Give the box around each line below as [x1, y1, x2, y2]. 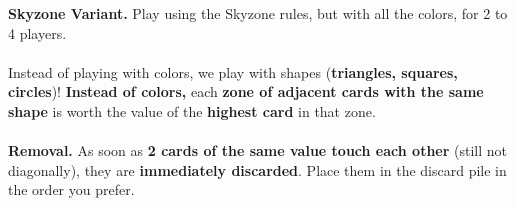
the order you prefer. [8, 179, 135, 200]
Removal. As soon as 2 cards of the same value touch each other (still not [8, 140, 507, 161]
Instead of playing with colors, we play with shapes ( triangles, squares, [8, 61, 458, 82]
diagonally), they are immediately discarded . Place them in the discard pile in [8, 159, 507, 180]
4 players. [8, 22, 67, 43]
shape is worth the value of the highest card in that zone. [8, 100, 376, 121]
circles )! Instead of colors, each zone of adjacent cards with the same [8, 81, 484, 102]
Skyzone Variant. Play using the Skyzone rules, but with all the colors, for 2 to [8, 3, 508, 23]
